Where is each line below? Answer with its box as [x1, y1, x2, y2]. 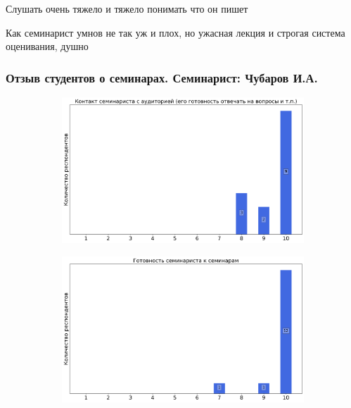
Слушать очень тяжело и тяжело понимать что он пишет [6, 1, 248, 16]
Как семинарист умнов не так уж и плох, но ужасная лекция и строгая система [6, 25, 345, 39]
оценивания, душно [6, 39, 89, 54]
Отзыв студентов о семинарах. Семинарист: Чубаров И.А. [6, 68, 318, 86]
